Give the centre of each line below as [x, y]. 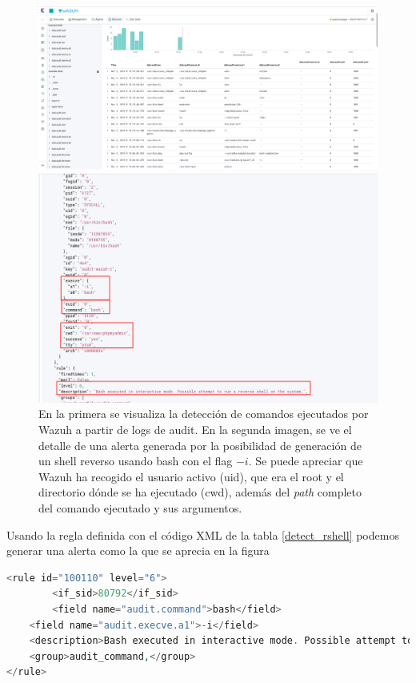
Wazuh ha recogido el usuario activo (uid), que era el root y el [191, 476]
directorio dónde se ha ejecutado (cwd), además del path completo [200, 492]
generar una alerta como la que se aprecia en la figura [138, 550]
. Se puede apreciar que [306, 461]
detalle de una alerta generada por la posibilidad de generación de [200, 445]
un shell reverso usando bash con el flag [136, 461]
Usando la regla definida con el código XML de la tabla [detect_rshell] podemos [203, 534]
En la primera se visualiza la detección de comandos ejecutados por [204, 414]
